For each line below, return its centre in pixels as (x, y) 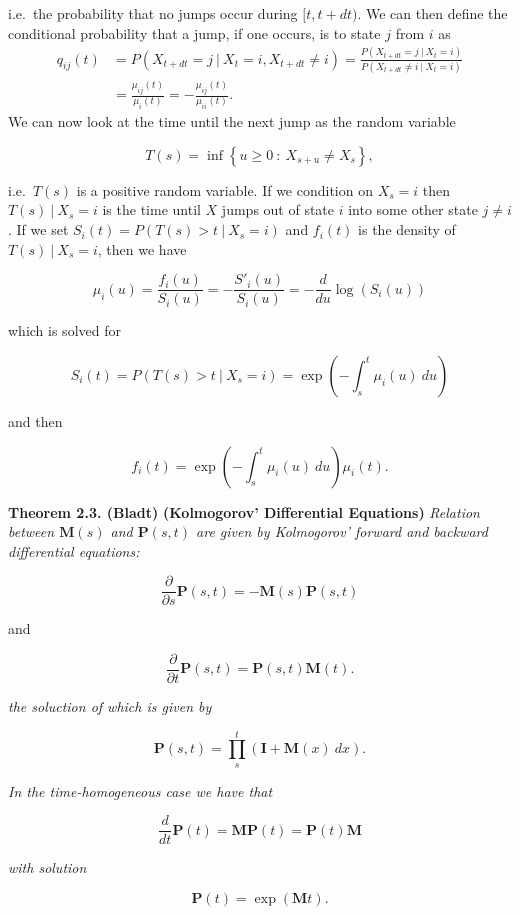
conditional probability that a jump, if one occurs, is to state (194, 32)
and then (35, 420)
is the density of (407, 229)
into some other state (413, 209)
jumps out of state (278, 209)
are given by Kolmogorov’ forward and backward (342, 531)
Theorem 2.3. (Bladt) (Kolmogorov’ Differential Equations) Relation (244, 511)
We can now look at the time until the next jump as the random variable (232, 121)
